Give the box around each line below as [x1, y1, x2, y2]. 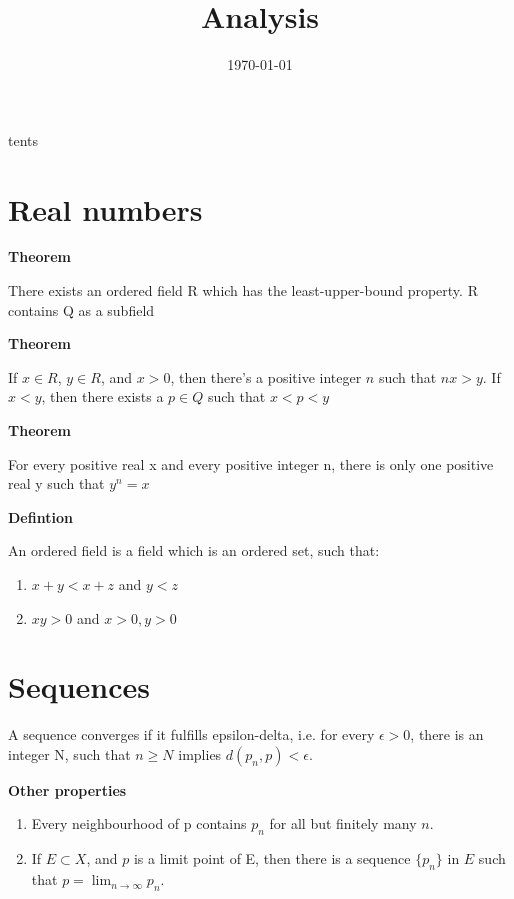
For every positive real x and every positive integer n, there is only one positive [8, 453, 494, 474]
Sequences [8, 666, 150, 707]
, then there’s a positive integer [170, 366, 362, 387]
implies [178, 743, 222, 764]
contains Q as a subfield [8, 299, 155, 320]
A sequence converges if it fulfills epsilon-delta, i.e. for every [8, 724, 375, 745]
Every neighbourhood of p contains [31, 813, 247, 834]
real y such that [8, 473, 105, 494]
